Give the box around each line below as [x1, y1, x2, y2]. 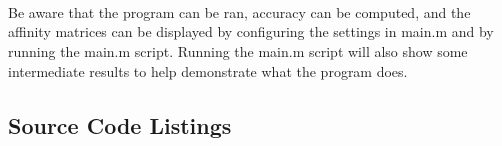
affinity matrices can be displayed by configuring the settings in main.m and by [8, 21, 494, 42]
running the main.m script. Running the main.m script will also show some [8, 40, 468, 61]
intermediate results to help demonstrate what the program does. [8, 60, 408, 81]
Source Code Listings [8, 109, 232, 140]
